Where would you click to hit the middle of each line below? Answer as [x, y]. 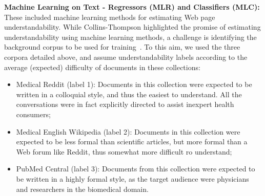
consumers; [33, 114]
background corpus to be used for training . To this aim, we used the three [122, 47]
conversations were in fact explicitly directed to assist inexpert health [125, 104]
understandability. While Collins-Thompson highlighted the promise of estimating [132, 27]
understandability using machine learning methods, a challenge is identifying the [130, 37]
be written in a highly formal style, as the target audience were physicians [132, 178]
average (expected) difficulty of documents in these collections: [102, 67]
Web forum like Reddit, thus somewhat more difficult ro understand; [124, 151]
